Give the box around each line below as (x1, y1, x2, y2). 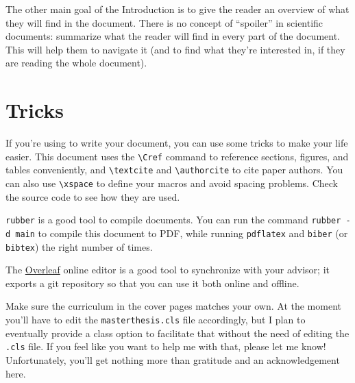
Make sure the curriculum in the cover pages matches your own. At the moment (5, 299, 341, 313)
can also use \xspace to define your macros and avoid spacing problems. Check (5, 176, 338, 190)
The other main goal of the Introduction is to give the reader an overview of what (5, 2, 350, 16)
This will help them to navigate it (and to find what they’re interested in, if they (5, 42, 345, 56)
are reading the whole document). (5, 55, 147, 70)
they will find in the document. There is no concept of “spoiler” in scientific (5, 15, 323, 29)
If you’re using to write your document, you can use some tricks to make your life (5, 136, 348, 150)
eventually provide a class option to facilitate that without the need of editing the (5, 325, 350, 340)
